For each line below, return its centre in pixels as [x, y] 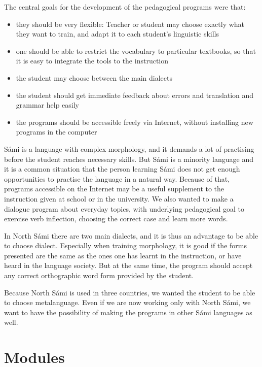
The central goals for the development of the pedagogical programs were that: [125, 7]
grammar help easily [48, 105]
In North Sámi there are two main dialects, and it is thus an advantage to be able [131, 235]
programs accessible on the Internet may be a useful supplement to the [114, 189]
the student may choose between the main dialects [94, 77]
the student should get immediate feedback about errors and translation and [135, 95]
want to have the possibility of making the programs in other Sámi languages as [128, 312]
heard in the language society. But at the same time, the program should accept [128, 265]
